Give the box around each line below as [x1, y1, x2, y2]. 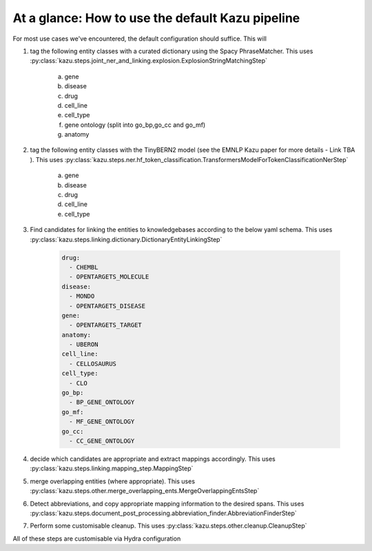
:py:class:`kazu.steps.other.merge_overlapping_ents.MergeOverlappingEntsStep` [30, 487, 260, 495]
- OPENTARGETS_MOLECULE [69, 273, 149, 281]
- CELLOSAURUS [69, 359, 117, 368]
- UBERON [69, 341, 99, 348]
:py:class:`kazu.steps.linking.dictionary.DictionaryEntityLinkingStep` [30, 235, 223, 243]
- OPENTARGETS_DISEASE [69, 302, 146, 310]
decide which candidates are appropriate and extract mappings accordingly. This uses [30, 454, 276, 463]
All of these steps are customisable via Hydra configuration [12, 534, 181, 543]
